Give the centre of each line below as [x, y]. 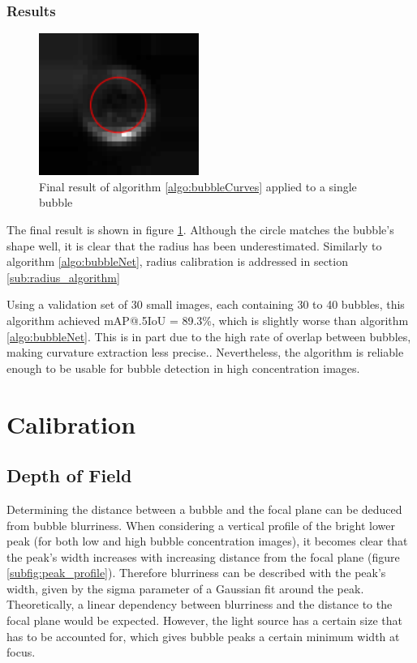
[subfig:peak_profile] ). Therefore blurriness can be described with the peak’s [196, 573]
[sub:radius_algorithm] [63, 277]
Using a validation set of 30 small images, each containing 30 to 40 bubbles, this [206, 304]
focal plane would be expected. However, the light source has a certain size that [204, 620]
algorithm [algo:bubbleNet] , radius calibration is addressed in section [177, 261]
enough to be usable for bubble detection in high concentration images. [183, 368]
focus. [21, 652]
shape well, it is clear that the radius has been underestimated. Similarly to [194, 245]
